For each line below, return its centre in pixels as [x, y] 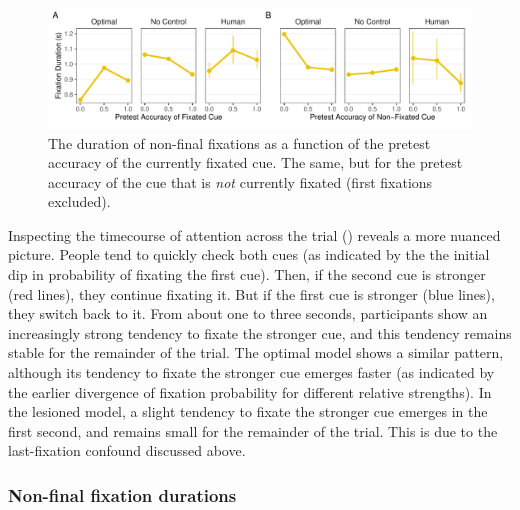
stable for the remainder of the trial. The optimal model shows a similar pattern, [256, 352]
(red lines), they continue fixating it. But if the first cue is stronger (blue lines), [251, 293]
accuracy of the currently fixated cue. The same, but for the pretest [255, 162]
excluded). [79, 201]
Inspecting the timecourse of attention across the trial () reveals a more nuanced [254, 234]
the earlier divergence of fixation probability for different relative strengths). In [250, 391]
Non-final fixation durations [122, 494]
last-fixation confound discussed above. [127, 450]
